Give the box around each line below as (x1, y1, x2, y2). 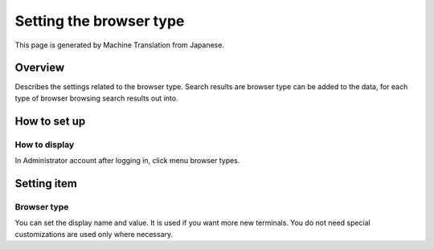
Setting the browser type (14, 12, 185, 30)
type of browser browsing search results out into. (14, 93, 178, 103)
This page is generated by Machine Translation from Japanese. (14, 40, 225, 50)
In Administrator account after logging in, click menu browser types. (14, 156, 240, 165)
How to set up (14, 114, 86, 128)
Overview (14, 61, 65, 75)
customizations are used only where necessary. (14, 229, 174, 239)
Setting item (14, 177, 78, 190)
